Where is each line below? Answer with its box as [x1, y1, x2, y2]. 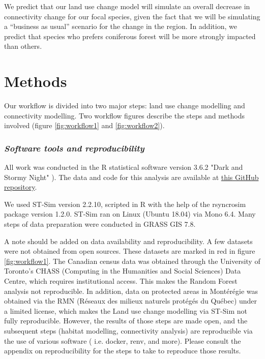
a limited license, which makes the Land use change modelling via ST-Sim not [4, 305, 247, 316]
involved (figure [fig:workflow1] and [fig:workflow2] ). [4, 120, 165, 131]
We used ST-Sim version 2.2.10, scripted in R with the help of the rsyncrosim [4, 198, 246, 209]
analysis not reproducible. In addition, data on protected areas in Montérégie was [4, 285, 258, 296]
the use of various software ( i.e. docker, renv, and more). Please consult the [4, 335, 241, 346]
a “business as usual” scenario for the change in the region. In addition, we [4, 21, 237, 32]
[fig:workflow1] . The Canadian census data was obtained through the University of [4, 255, 260, 266]
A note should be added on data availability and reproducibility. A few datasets [4, 235, 253, 246]
